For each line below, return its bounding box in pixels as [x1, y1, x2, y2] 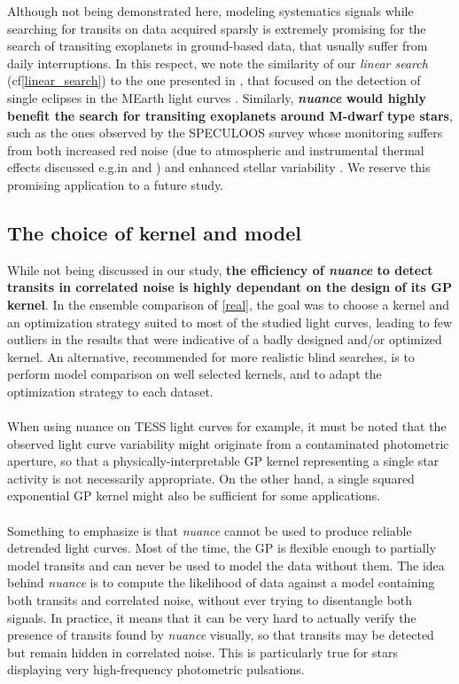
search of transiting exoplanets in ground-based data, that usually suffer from [7, 36, 428, 55]
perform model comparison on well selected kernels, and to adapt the [7, 365, 382, 383]
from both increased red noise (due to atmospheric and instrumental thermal [7, 140, 424, 159]
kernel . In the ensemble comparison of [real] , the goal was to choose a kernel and [7, 295, 450, 313]
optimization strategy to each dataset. [7, 381, 214, 400]
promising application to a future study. [7, 175, 224, 193]
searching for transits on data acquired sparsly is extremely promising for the [7, 19, 426, 37]
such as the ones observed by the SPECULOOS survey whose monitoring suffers [7, 123, 443, 142]
